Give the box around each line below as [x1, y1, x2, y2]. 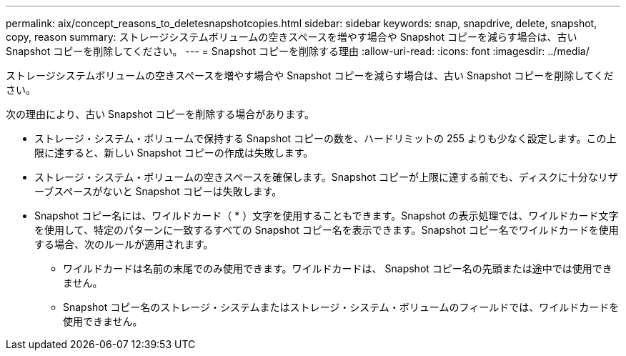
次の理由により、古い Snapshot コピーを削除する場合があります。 [6, 108, 314, 120]
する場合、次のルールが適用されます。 [34, 238, 214, 250]
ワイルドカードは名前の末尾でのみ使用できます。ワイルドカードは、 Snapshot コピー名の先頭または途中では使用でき [63, 262, 612, 275]
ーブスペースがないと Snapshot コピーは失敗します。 [34, 185, 282, 197]
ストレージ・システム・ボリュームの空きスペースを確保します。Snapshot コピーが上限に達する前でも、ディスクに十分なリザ [34, 171, 618, 183]
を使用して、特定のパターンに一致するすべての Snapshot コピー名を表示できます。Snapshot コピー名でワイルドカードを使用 [34, 224, 619, 236]
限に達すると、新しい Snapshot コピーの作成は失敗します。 [34, 147, 314, 159]
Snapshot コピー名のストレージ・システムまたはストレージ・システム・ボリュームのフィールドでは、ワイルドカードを [63, 301, 620, 313]
